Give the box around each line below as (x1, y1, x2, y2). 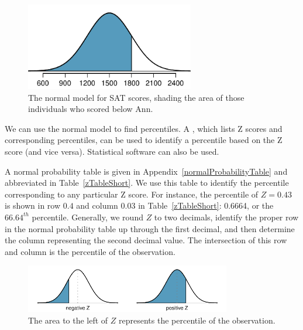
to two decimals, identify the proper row (154, 210, 299, 223)
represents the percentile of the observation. (119, 314, 276, 326)
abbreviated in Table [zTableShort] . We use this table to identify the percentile (5, 176, 289, 189)
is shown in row (5, 199, 61, 212)
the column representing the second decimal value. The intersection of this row (5, 234, 287, 246)
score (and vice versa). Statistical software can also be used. (5, 145, 219, 157)
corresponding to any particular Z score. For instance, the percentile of (5, 188, 259, 200)
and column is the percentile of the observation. (5, 245, 175, 257)
